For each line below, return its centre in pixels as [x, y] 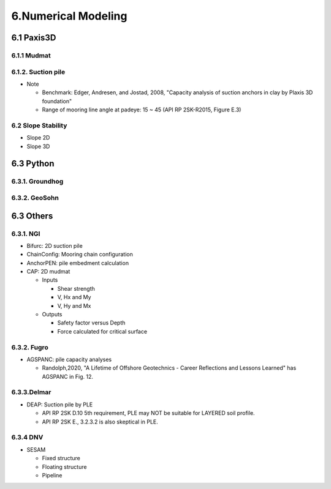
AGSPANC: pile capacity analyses [69, 359]
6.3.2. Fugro [30, 347]
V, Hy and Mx [74, 305]
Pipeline [52, 475]
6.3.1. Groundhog [37, 182]
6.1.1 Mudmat [31, 55]
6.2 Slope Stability [39, 125]
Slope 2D [38, 138]
